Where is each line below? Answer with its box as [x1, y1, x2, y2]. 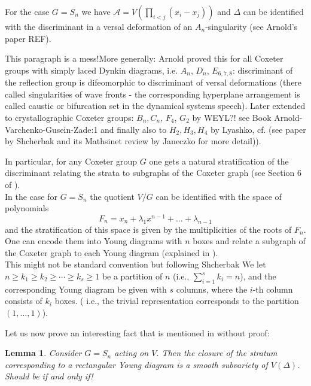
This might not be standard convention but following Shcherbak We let [5, 258, 266, 270]
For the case [5, 5, 50, 17]
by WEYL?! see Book [192, 111, 272, 124]
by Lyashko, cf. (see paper [210, 123, 306, 135]
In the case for [5, 190, 57, 202]
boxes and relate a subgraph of [193, 235, 306, 247]
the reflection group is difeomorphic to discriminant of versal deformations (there [5, 76, 302, 89]
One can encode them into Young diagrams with [5, 235, 182, 247]
